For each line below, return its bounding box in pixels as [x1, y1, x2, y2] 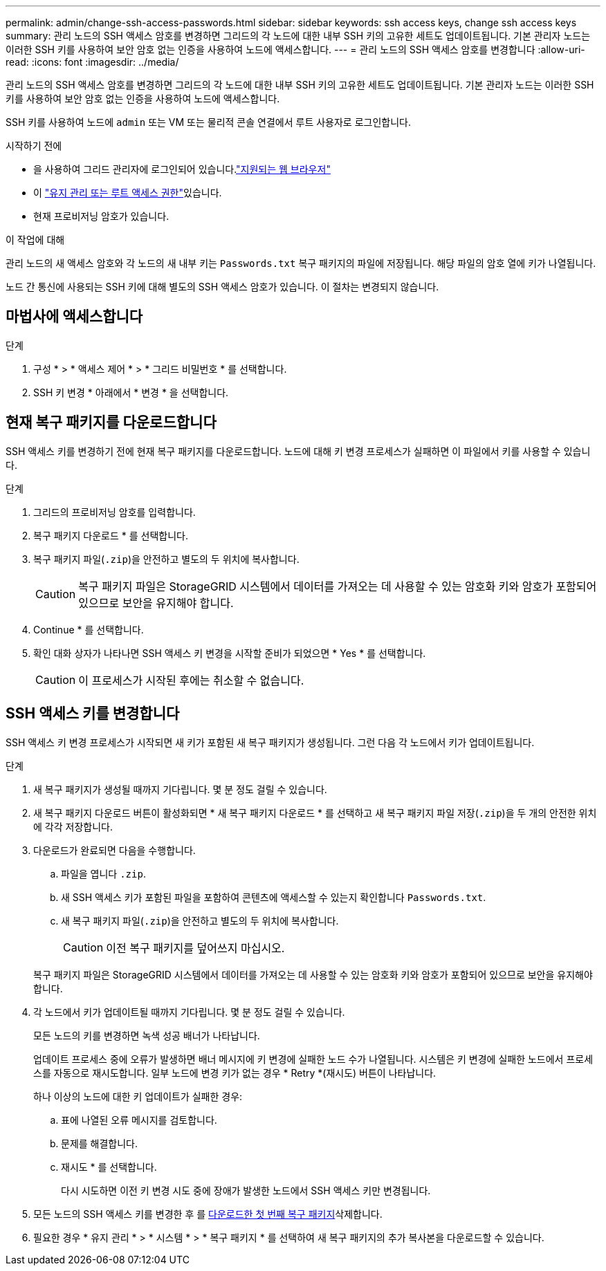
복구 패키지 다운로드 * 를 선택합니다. [33, 529, 188, 541]
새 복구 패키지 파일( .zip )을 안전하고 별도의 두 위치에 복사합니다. [61, 914, 339, 927]
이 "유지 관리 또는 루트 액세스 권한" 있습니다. [33, 187, 222, 198]
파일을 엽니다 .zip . [61, 867, 146, 880]
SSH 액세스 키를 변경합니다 [6, 705, 180, 723]
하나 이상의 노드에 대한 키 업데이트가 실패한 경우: [33, 1090, 243, 1102]
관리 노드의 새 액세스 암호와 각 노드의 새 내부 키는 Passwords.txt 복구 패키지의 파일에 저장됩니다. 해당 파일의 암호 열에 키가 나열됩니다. [6, 257, 596, 269]
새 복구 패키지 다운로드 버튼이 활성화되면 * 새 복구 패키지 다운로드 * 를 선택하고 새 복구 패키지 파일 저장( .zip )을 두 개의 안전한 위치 [33, 806, 597, 819]
